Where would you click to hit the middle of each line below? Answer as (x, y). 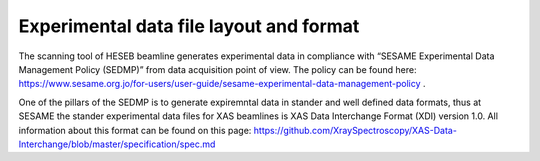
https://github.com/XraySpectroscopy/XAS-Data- (355, 130)
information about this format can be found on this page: (135, 130)
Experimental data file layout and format (189, 26)
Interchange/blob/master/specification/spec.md (117, 144)
